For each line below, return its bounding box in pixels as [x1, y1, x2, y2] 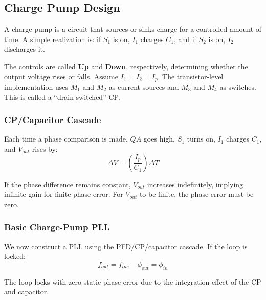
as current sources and [108, 82, 179, 92]
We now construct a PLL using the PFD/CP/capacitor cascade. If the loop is [4, 241, 248, 251]
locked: [4, 251, 26, 262]
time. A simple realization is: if [4, 33, 101, 44]
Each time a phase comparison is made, [4, 133, 128, 144]
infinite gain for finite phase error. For [4, 189, 123, 199]
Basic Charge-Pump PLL [4, 221, 110, 233]
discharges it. [4, 44, 45, 54]
